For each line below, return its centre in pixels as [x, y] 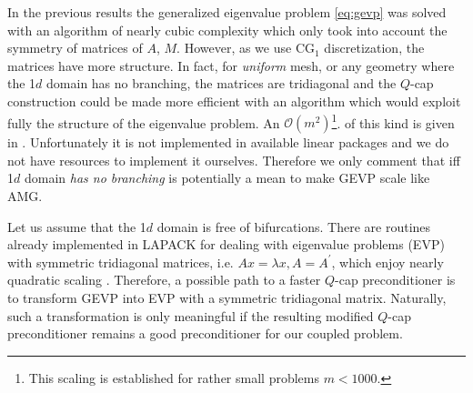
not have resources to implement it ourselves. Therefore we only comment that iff [234, 160]
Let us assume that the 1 [77, 226]
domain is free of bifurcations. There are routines [294, 226]
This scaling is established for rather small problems [174, 377]
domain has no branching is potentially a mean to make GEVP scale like [227, 178]
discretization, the [374, 48]
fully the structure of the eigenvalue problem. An [144, 122]
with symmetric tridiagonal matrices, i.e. [121, 262]
